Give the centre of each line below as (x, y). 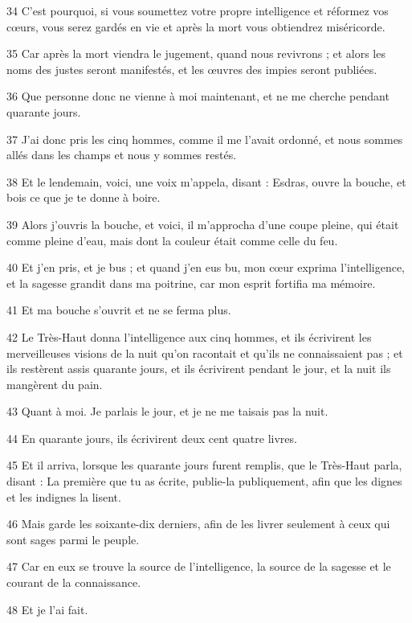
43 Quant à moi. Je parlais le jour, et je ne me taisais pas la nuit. (167, 411)
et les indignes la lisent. (64, 496)
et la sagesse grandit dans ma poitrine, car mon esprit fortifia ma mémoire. (191, 283)
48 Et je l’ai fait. (47, 609)
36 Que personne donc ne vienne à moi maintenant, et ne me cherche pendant (198, 96)
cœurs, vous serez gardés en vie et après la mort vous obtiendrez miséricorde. (196, 26)
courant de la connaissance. (74, 582)
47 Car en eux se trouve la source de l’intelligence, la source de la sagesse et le (199, 566)
